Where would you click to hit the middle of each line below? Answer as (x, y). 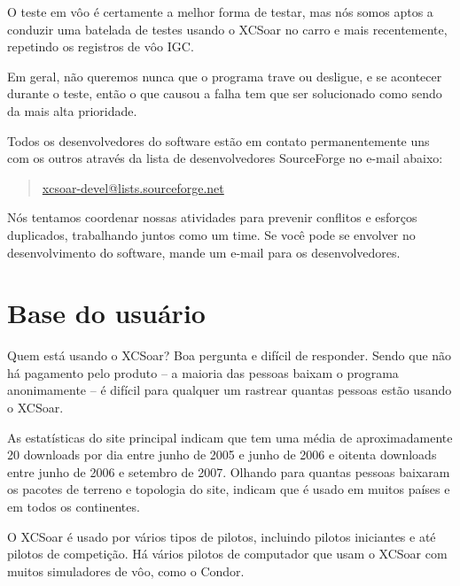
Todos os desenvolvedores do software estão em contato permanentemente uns (218, 140)
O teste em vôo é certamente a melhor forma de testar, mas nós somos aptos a (220, 12)
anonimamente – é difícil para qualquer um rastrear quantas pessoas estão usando (230, 390)
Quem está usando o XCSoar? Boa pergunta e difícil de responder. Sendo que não (230, 355)
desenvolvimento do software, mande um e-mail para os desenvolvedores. (204, 252)
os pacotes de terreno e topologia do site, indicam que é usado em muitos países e (229, 489)
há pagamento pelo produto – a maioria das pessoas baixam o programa (203, 372)
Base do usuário (106, 313)
